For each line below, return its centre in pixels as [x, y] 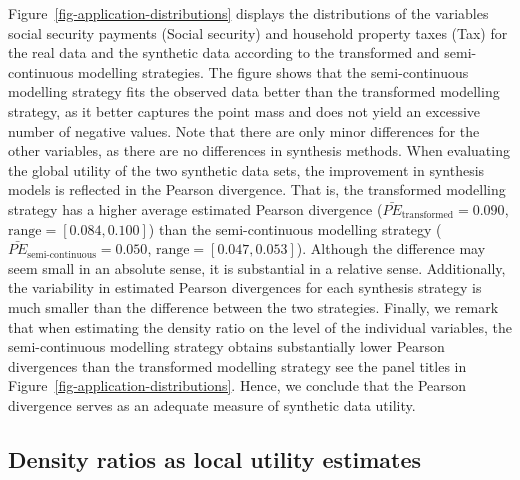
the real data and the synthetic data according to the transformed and [224, 52]
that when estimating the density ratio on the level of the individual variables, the [260, 326]
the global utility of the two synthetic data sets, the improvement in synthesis [246, 169]
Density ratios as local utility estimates [215, 458]
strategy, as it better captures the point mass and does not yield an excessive [244, 110]
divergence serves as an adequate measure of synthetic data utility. [212, 404]
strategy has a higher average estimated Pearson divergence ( [195, 208]
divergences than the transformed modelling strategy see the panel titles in [237, 365]
